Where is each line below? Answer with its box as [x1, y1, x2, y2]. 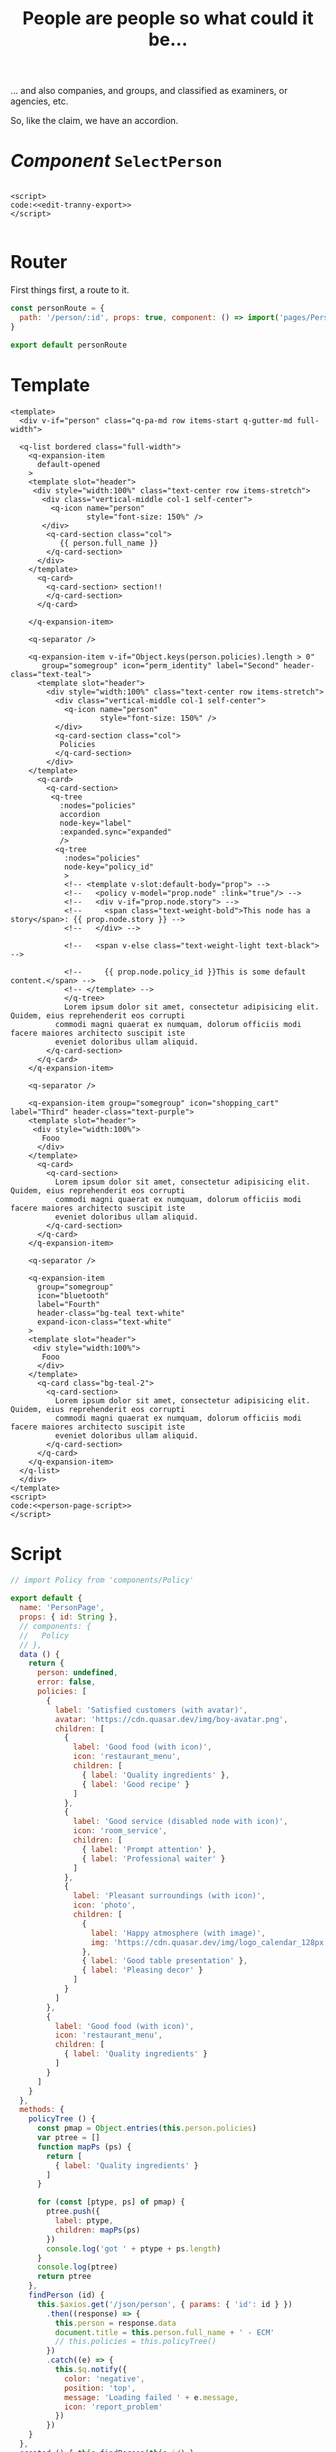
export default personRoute [10, 340, 128, 350]
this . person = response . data [54, 2318, 177, 2328]
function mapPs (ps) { [36, 2142, 132, 2152]
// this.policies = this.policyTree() [54, 2337, 217, 2347]
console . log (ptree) [36, 2262, 118, 2272]
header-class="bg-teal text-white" [36, 1308, 186, 1318]
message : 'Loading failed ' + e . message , [63, 2392, 240, 2402]
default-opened [36, 459, 101, 469]
